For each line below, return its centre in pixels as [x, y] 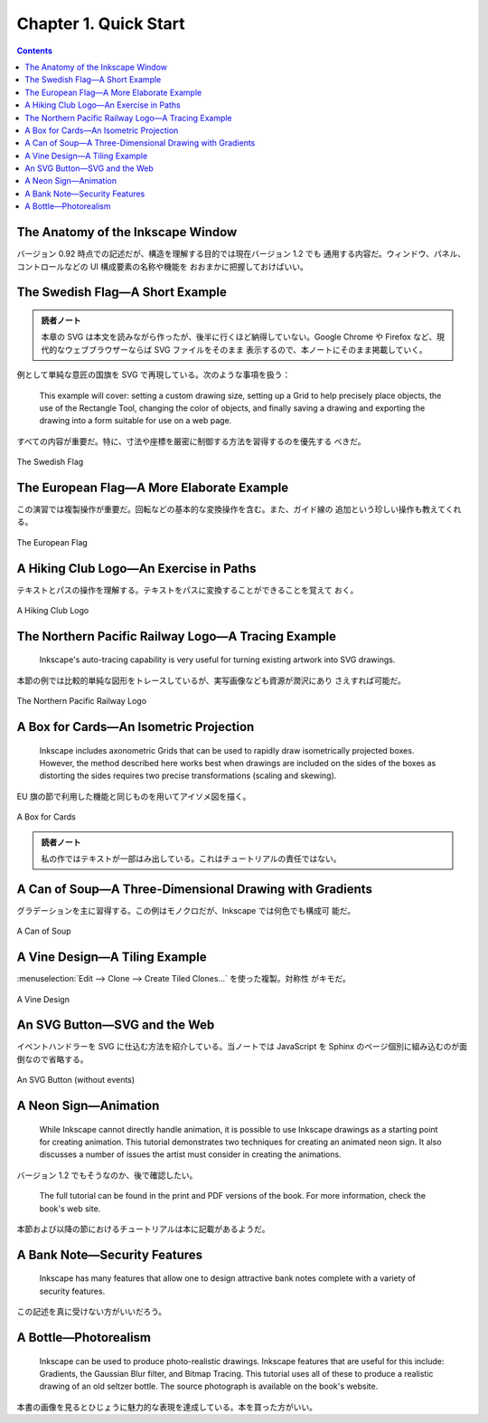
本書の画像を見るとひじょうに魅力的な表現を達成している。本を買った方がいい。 [167, 1407]
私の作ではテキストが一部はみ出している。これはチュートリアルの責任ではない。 [192, 859]
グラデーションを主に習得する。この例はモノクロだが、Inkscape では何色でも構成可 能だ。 [186, 910]
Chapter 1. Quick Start [101, 24]
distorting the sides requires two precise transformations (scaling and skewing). [188, 776]
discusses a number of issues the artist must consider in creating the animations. [191, 1154]
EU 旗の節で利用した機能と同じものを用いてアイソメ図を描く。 [134, 796]
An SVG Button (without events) [76, 1080]
